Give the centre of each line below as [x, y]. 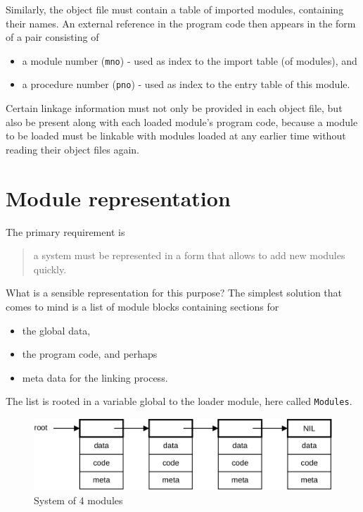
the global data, [56, 330]
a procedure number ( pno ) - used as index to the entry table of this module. [186, 84]
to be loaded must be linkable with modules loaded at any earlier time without [176, 136]
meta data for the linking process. [95, 377]
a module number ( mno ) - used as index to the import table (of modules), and [190, 60]
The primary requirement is [65, 231]
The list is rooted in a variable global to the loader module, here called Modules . [179, 401]
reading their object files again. [72, 149]
